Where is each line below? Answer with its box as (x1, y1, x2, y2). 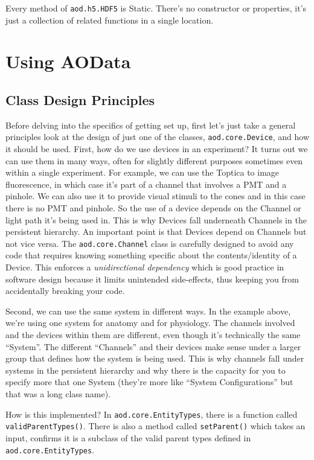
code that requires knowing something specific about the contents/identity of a (5, 249, 297, 261)
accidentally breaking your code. (5, 284, 125, 297)
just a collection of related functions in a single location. (5, 13, 214, 26)
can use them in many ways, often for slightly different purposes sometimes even (5, 154, 303, 167)
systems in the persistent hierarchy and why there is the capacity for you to (5, 363, 286, 376)
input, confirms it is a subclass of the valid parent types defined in (5, 431, 251, 444)
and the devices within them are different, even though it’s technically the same (5, 328, 301, 341)
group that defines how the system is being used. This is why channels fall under (5, 352, 304, 365)
